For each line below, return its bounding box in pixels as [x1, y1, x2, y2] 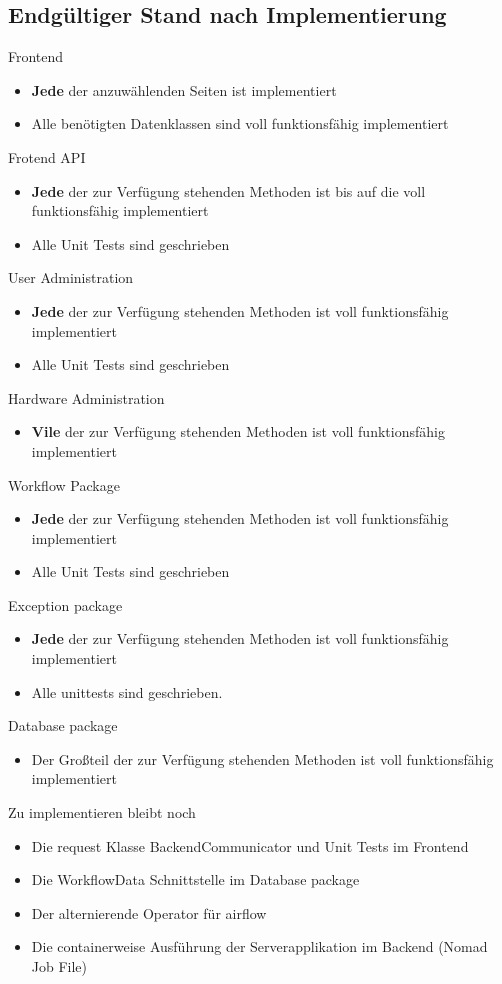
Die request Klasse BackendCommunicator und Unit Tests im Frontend [31, 835, 469, 856]
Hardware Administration [8, 387, 165, 408]
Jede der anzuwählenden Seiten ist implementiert [31, 79, 337, 100]
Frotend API [8, 146, 86, 167]
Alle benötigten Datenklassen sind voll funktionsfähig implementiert [31, 113, 449, 134]
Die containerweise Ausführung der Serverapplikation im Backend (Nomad [31, 936, 488, 957]
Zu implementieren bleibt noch [8, 802, 196, 823]
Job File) [31, 956, 88, 977]
